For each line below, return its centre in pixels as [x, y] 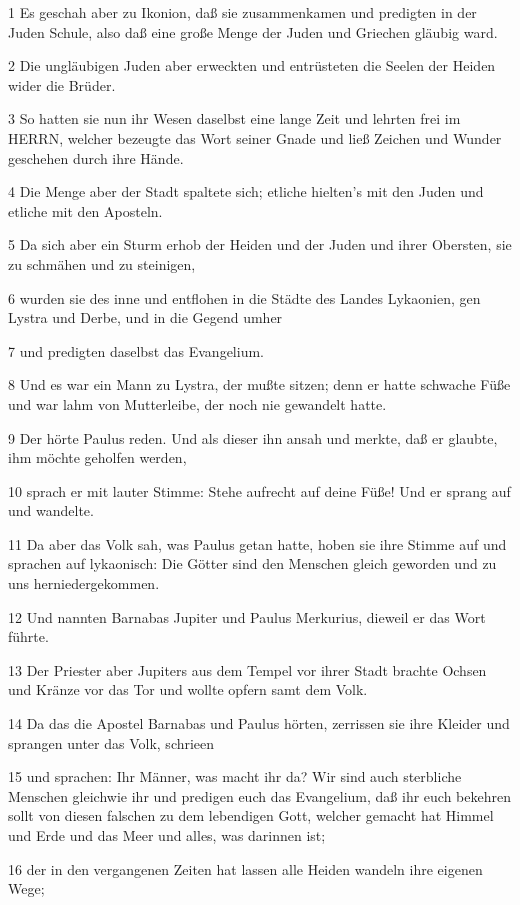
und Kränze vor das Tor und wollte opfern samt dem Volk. [188, 689]
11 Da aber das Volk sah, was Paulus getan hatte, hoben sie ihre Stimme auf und [257, 543]
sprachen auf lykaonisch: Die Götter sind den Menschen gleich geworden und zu [252, 563]
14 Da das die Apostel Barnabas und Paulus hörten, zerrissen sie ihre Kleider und [259, 723]
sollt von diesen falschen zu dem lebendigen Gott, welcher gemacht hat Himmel [251, 815]
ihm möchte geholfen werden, [97, 457]
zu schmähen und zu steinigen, [102, 263]
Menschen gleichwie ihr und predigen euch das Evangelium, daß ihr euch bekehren [259, 795]
